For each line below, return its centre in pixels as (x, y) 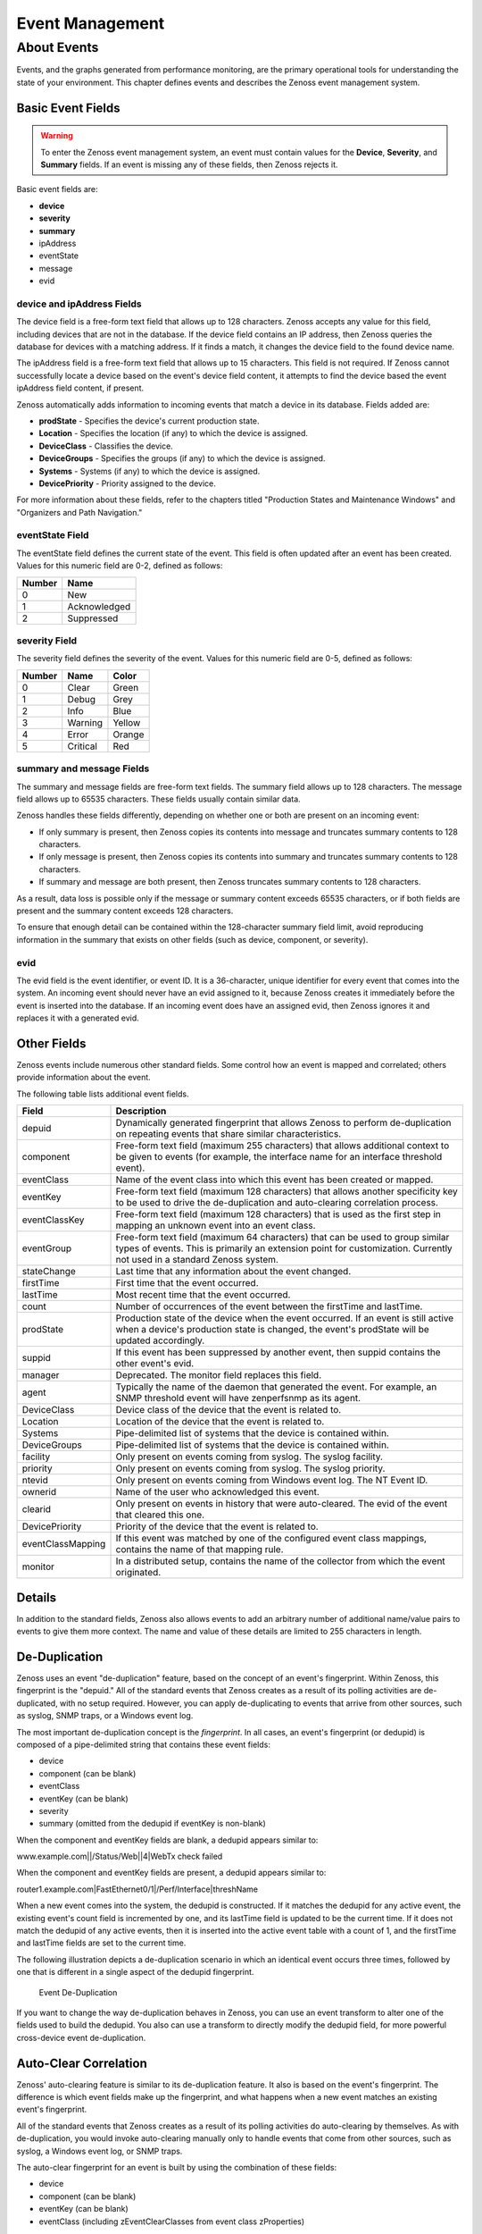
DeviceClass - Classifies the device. (106, 446)
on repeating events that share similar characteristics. (229, 1134)
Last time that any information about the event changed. (233, 1272)
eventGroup (46, 1248)
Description (141, 1111)
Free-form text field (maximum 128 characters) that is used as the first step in (278, 1214)
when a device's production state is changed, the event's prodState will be (272, 1330)
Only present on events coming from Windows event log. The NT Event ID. (272, 1481)
